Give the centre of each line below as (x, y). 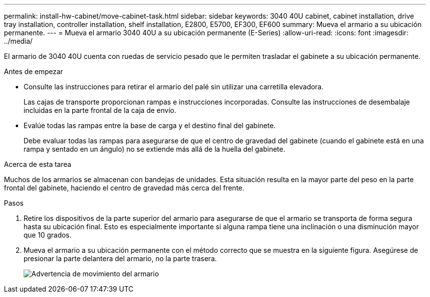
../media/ (18, 41)
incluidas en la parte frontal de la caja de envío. (100, 110)
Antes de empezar (34, 71)
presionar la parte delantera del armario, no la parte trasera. (120, 258)
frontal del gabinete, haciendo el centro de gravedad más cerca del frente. (124, 188)
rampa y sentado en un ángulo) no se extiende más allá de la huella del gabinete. (155, 149)
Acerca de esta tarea (38, 164)
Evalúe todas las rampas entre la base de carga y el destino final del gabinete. (150, 125)
